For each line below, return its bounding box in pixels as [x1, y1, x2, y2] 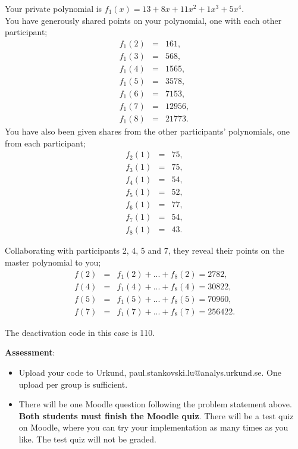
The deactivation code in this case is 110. [5, 326, 155, 338]
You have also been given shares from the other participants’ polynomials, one [5, 125, 290, 137]
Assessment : [5, 346, 55, 358]
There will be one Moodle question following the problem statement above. [18, 398, 292, 410]
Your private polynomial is [5, 2, 102, 14]
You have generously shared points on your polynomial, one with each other [5, 14, 282, 26]
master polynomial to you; [5, 256, 101, 268]
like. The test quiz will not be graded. [18, 432, 156, 445]
